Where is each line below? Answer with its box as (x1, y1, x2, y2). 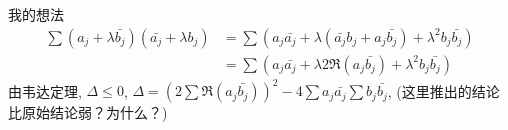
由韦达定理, (8, 80, 82, 101)
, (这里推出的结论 (387, 80, 500, 101)
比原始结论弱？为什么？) (8, 102, 168, 123)
